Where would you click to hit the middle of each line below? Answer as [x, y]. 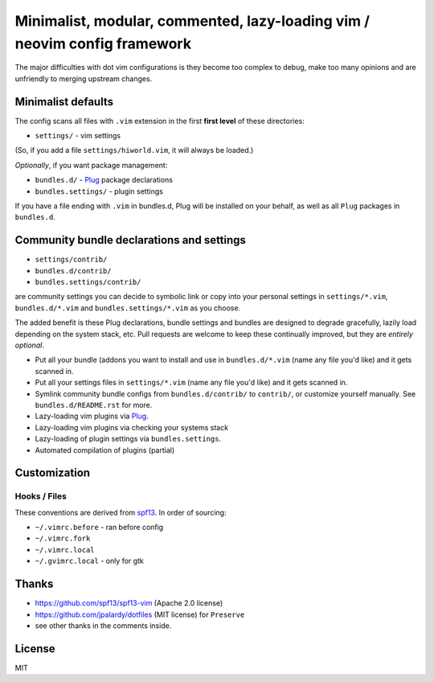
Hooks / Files [41, 496]
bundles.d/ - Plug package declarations [104, 180]
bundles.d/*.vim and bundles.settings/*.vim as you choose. [128, 308]
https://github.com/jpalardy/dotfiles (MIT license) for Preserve [140, 614]
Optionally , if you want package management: [91, 165]
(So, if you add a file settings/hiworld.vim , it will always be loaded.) [134, 150]
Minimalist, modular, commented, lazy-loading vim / [192, 21]
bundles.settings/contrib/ [88, 282]
